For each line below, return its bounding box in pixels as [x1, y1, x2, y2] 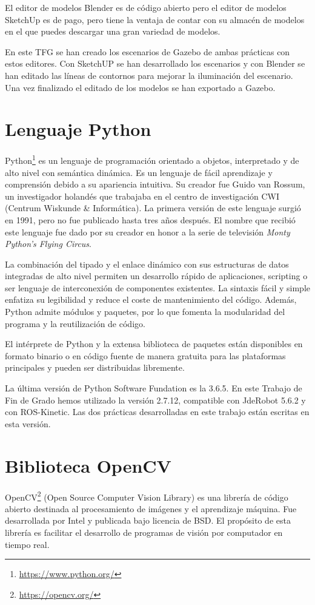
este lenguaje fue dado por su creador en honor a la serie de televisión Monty [5, 225, 290, 238]
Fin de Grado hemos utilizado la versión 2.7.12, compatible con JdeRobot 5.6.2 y [5, 393, 306, 406]
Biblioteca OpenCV [5, 453, 171, 478]
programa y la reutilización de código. [5, 317, 145, 330]
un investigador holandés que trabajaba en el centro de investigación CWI [5, 189, 280, 202]
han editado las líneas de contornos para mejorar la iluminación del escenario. [5, 69, 293, 81]
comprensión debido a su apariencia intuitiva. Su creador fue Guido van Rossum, [5, 178, 305, 191]
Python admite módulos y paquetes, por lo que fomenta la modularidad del [5, 305, 285, 318]
